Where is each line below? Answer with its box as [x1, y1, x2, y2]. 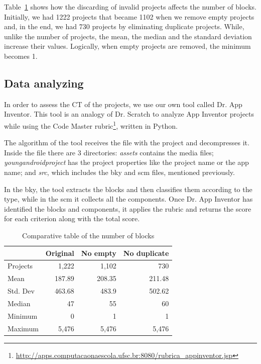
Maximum [8, 323, 39, 333]
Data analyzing [4, 75, 84, 90]
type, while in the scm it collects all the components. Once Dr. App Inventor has [4, 194, 253, 204]
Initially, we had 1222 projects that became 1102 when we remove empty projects [4, 11, 254, 22]
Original [45, 247, 74, 258]
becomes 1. [4, 50, 38, 61]
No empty [81, 247, 116, 258]
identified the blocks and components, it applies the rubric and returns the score [4, 203, 251, 214]
